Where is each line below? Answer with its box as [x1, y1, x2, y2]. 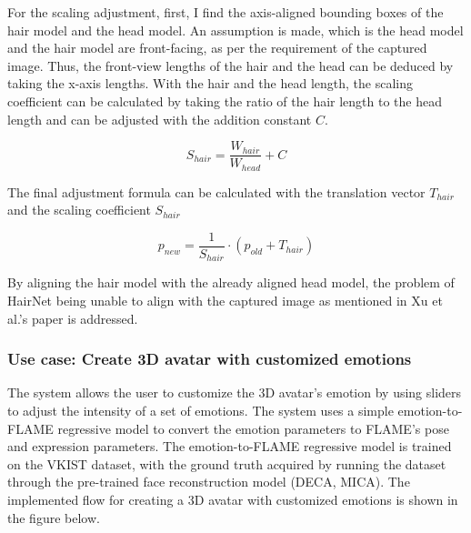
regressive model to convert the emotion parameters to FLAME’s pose [57, 418, 449, 437]
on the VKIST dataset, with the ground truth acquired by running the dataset [7, 454, 446, 473]
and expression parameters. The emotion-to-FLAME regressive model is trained [7, 437, 452, 456]
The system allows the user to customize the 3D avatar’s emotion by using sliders [7, 383, 462, 402]
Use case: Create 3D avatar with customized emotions [7, 347, 412, 370]
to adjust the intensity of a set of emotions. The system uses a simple [7, 400, 394, 419]
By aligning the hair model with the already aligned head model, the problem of [7, 273, 455, 292]
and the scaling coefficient [7, 200, 151, 219]
